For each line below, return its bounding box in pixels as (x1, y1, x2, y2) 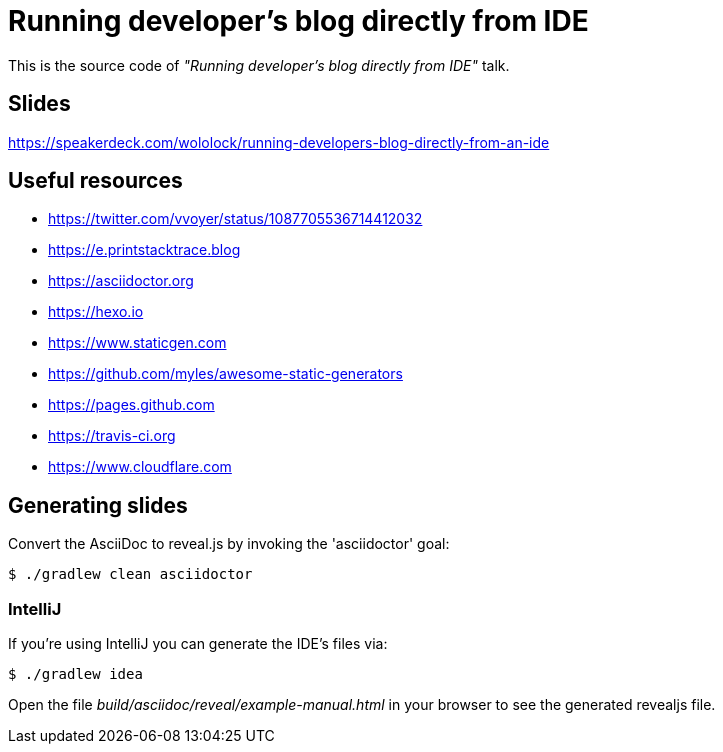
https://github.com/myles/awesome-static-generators (48, 365, 403, 383)
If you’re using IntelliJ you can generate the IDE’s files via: (8, 635, 388, 653)
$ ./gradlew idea (8, 666, 143, 683)
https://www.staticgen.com (48, 334, 227, 352)
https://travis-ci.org (48, 427, 176, 445)
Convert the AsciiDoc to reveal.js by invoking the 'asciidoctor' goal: (8, 535, 450, 553)
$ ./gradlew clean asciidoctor (8, 566, 253, 583)
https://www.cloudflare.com (48, 458, 232, 476)
